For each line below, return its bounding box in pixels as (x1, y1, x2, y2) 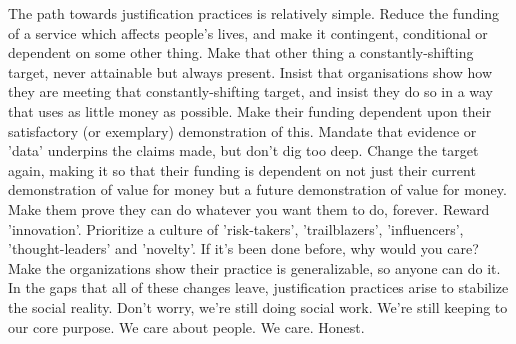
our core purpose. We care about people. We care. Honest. (8, 316, 365, 337)
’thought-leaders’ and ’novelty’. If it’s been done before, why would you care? (8, 238, 479, 259)
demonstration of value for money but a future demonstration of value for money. (8, 179, 507, 200)
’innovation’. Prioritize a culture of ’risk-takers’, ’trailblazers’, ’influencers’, (8, 218, 464, 239)
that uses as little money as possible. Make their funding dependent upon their (8, 100, 492, 121)
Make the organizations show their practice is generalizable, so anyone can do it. (8, 257, 501, 278)
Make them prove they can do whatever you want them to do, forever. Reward (8, 198, 490, 219)
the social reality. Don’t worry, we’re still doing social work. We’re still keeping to (8, 296, 508, 317)
